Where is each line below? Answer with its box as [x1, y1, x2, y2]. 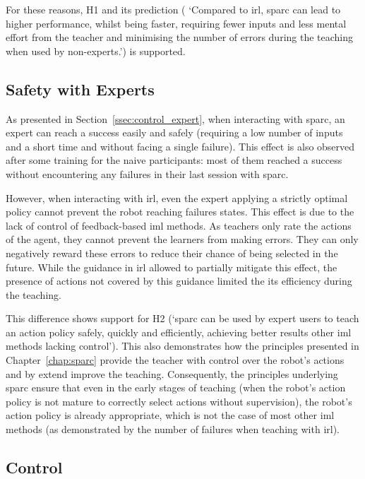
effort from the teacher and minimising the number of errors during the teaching [6, 30, 354, 45]
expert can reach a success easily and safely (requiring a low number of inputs [6, 125, 343, 140]
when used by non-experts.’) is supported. [6, 43, 186, 58]
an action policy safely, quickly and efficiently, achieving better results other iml [6, 324, 352, 339]
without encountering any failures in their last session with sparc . [6, 166, 289, 181]
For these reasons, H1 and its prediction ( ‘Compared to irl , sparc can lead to [6, 2, 341, 16]
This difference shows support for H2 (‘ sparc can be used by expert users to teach [6, 311, 359, 326]
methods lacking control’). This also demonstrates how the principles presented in [6, 338, 359, 353]
